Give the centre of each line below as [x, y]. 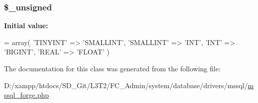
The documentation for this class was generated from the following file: [112, 68]
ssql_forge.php [27, 95]
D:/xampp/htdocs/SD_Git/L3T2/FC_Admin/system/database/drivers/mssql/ [126, 85]
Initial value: [26, 26]
